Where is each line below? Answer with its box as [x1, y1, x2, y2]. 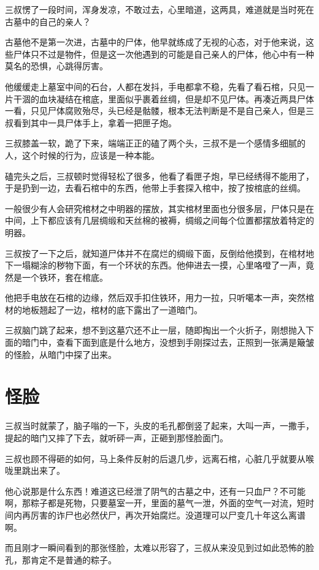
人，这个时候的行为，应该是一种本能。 [5, 148, 159, 161]
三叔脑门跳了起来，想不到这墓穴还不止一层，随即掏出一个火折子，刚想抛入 [5, 324, 306, 336]
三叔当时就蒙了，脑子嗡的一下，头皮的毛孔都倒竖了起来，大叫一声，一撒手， [5, 419, 314, 432]
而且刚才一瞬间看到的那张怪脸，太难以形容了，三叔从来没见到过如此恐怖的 [5, 541, 306, 554]
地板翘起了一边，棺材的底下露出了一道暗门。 [21, 303, 202, 316]
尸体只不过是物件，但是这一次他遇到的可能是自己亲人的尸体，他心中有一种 [13, 47, 314, 60]
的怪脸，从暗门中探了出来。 [5, 348, 117, 360]
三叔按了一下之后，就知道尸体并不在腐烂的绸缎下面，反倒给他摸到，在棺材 [5, 246, 306, 259]
